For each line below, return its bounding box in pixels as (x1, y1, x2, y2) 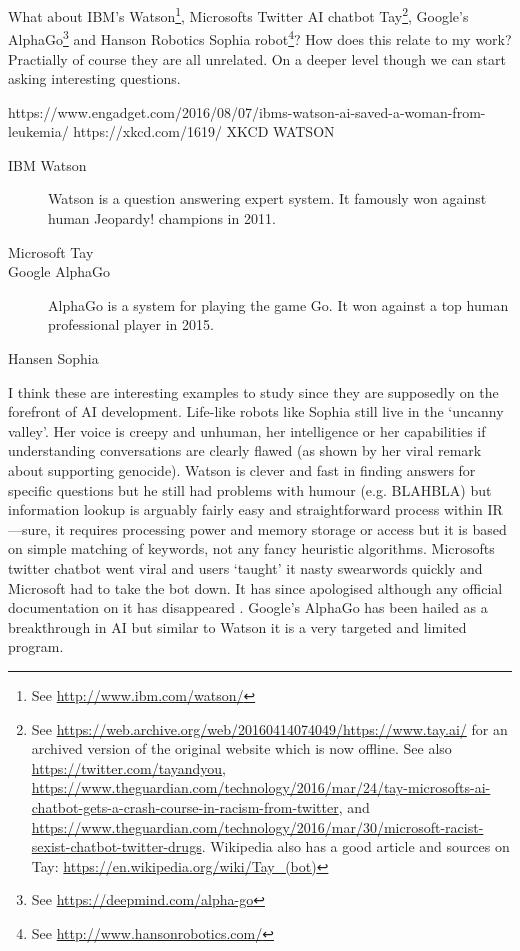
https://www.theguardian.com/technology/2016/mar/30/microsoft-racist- (31, 816, 484, 837)
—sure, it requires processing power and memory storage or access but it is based (8, 518, 507, 539)
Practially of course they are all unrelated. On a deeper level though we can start (8, 48, 506, 69)
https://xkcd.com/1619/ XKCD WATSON (73, 121, 335, 142)
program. (8, 636, 64, 657)
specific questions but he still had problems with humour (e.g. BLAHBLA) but (8, 479, 492, 500)
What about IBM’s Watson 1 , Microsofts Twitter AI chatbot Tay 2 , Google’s (8, 3, 469, 26)
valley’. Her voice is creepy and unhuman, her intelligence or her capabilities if (8, 420, 486, 441)
